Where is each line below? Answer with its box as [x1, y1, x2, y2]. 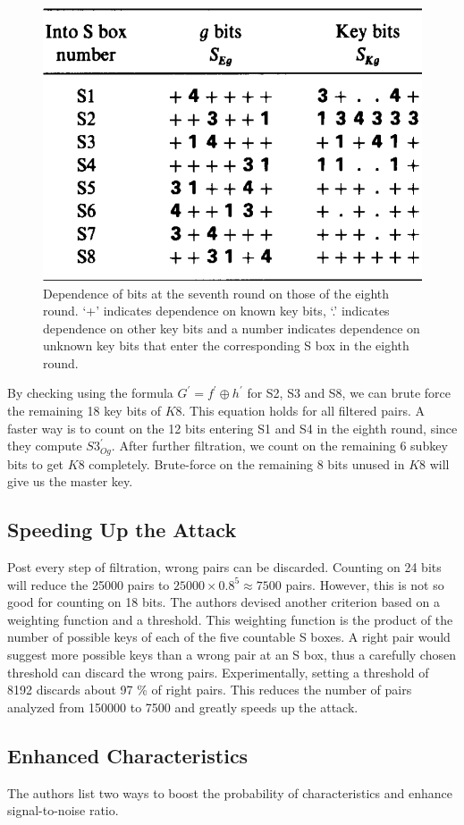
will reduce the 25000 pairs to [7, 575, 170, 593]
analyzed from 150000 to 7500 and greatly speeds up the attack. [7, 697, 359, 716]
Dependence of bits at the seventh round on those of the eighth [43, 283, 390, 302]
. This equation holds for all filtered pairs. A [181, 401, 425, 420]
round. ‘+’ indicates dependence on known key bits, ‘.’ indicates [43, 301, 390, 320]
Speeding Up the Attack [7, 516, 237, 543]
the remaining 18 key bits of [7, 401, 162, 420]
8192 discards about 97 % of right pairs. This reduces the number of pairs [7, 680, 412, 699]
